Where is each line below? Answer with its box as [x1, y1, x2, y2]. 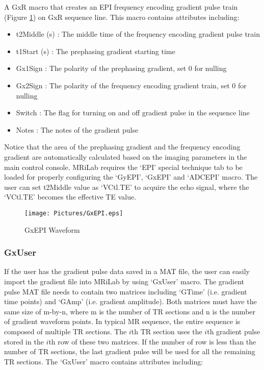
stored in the [4, 336, 44, 347]
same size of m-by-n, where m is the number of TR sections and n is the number [4, 306, 256, 316]
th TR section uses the [131, 326, 202, 336]
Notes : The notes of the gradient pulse [16, 124, 139, 135]
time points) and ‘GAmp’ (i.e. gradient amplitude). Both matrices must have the [4, 296, 257, 307]
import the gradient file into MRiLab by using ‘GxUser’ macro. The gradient [4, 276, 245, 286]
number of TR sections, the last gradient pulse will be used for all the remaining [4, 346, 255, 357]
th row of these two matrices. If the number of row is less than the [48, 336, 256, 347]
